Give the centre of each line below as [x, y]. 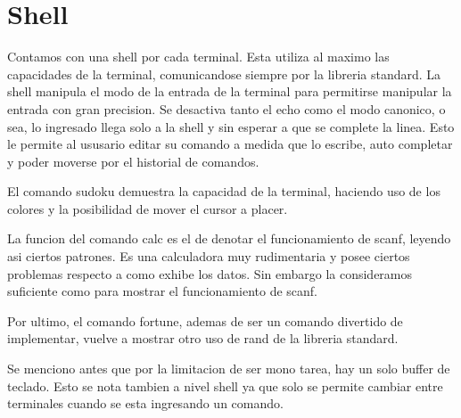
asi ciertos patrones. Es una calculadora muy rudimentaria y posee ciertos [209, 256]
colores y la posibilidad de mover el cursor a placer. [148, 208]
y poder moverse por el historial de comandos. [133, 161]
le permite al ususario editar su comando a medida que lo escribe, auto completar [230, 144]
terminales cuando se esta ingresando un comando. [145, 403]
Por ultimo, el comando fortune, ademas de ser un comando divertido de [205, 320]
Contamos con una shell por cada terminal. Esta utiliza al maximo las [198, 57]
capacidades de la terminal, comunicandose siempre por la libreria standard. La [224, 74]
